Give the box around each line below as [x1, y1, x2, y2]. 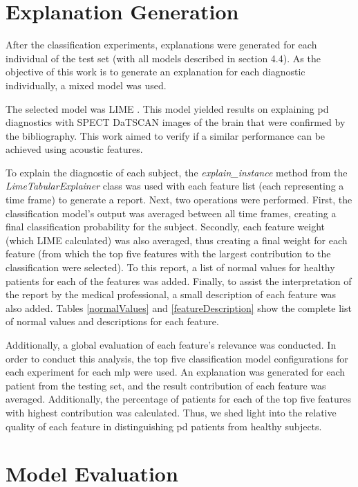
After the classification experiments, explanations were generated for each [6, 37, 317, 52]
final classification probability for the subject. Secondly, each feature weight [6, 219, 325, 234]
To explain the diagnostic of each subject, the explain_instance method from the [6, 165, 348, 179]
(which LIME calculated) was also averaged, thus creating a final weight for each [6, 232, 348, 247]
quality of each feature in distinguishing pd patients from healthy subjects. [6, 419, 322, 433]
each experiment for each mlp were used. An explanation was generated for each [6, 365, 346, 379]
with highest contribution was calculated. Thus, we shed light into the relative [6, 405, 337, 419]
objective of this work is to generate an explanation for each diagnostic [6, 64, 305, 79]
